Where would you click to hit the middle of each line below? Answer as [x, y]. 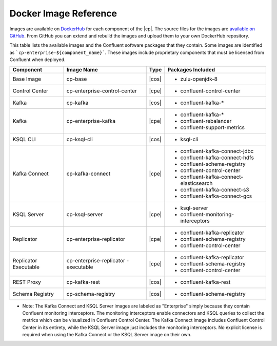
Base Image [27, 79]
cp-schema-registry [91, 294]
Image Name [82, 69]
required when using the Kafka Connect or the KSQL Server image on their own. [107, 335]
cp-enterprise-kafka [91, 121]
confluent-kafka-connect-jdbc [217, 151]
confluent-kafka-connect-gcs [216, 196]
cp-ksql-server [85, 214]
